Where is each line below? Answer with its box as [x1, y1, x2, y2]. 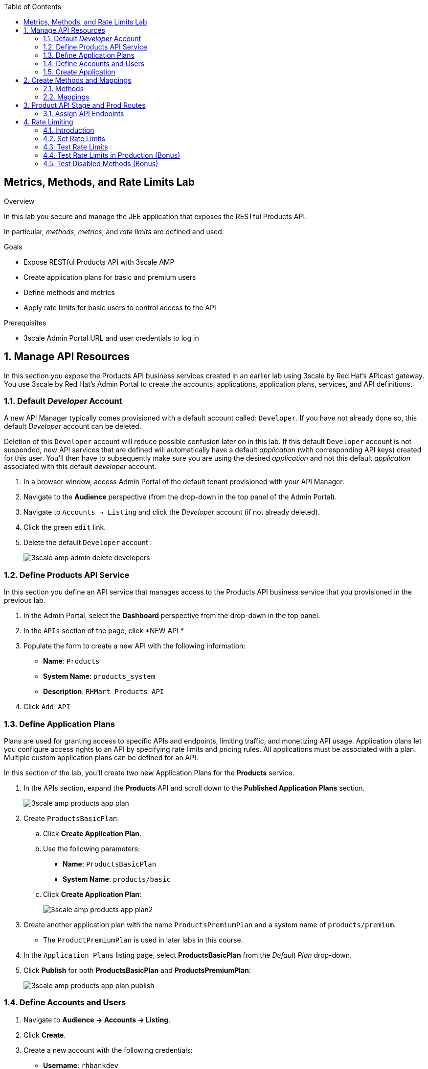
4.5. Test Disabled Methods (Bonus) [43, 159, 158, 168]
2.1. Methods [43, 84, 84, 93]
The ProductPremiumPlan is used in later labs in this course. [43, 935, 243, 944]
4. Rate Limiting [23, 118, 73, 126]
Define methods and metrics [23, 288, 115, 297]
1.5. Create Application [43, 68, 115, 76]
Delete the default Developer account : [23, 538, 152, 547]
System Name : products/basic [63, 874, 171, 883]
